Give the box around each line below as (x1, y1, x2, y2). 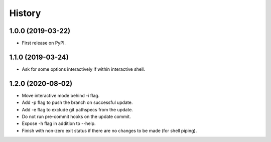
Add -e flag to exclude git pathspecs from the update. (22, 106, 133, 112)
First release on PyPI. (22, 40, 66, 46)
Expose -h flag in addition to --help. (22, 120, 96, 126)
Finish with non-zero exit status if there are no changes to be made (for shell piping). (22, 127, 197, 133)
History (9, 8, 41, 19)
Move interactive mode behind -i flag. (22, 92, 100, 98)
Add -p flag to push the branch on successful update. (22, 99, 133, 105)
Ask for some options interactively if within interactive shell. (22, 66, 146, 72)
